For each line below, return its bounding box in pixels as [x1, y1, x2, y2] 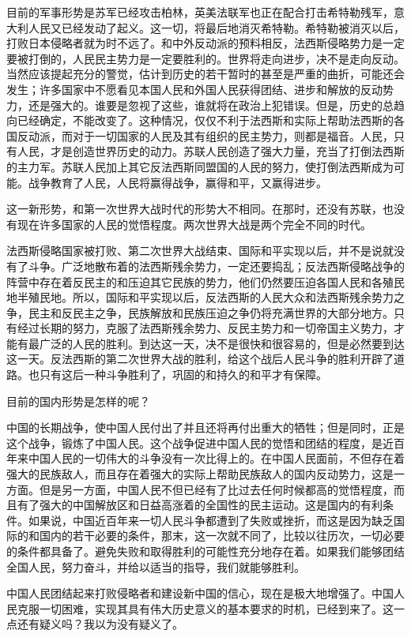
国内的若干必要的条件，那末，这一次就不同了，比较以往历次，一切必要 [39, 527, 405, 544]
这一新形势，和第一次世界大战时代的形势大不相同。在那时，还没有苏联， [6, 200, 383, 217]
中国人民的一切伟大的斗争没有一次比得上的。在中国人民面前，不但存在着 [28, 450, 405, 467]
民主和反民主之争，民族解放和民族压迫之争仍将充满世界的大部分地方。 [28, 304, 394, 320]
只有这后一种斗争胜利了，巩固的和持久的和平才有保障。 [39, 366, 327, 383]
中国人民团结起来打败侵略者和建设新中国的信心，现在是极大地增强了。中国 [6, 585, 394, 601]
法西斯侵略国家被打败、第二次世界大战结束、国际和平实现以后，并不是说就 [6, 242, 394, 259]
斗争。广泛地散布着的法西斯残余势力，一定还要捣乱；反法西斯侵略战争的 [28, 257, 405, 274]
